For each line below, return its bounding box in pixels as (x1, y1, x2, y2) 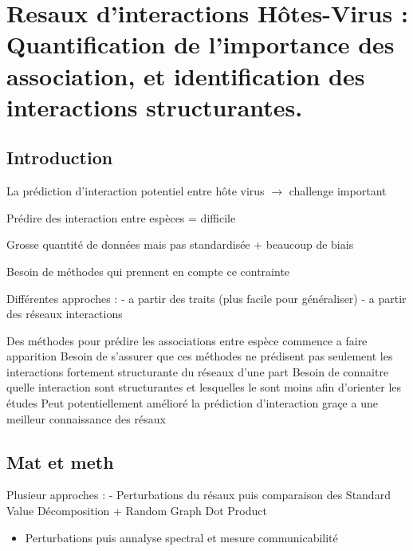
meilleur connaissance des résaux (6, 410, 166, 427)
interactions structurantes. (6, 90, 303, 123)
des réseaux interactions (6, 305, 123, 322)
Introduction (6, 145, 113, 170)
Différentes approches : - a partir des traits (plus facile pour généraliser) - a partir (6, 289, 407, 306)
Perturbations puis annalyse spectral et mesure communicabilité (25, 529, 338, 545)
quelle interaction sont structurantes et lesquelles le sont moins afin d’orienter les (6, 379, 402, 396)
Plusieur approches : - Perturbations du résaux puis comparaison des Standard (6, 486, 391, 503)
